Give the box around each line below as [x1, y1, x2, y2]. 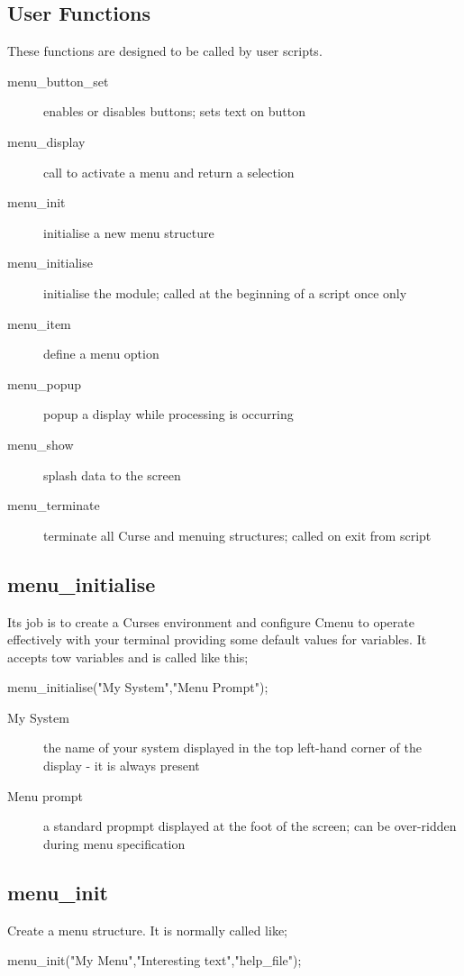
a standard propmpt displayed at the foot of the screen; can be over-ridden [43, 816, 457, 835]
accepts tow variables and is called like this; [7, 647, 249, 666]
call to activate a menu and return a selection [43, 162, 295, 181]
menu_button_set [7, 71, 109, 90]
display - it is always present [43, 756, 200, 775]
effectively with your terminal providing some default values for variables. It [7, 630, 427, 649]
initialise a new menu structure [43, 223, 214, 242]
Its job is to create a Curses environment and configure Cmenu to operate [7, 612, 414, 631]
